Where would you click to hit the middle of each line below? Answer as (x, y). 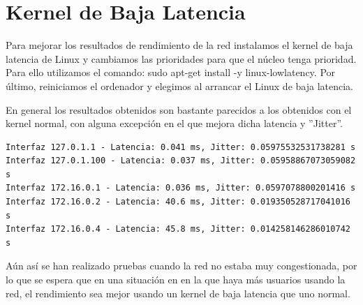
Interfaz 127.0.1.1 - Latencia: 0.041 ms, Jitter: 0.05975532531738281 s (181, 147)
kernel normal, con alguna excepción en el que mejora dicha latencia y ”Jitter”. (174, 123)
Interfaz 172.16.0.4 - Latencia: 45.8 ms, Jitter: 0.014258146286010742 (178, 229)
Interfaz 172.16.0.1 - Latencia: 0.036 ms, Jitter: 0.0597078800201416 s (181, 188)
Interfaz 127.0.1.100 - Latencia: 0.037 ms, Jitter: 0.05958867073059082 (181, 161)
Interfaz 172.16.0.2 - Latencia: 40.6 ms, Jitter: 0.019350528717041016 (178, 202)
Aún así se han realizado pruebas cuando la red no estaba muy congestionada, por (181, 266)
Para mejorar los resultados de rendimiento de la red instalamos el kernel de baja (179, 45)
